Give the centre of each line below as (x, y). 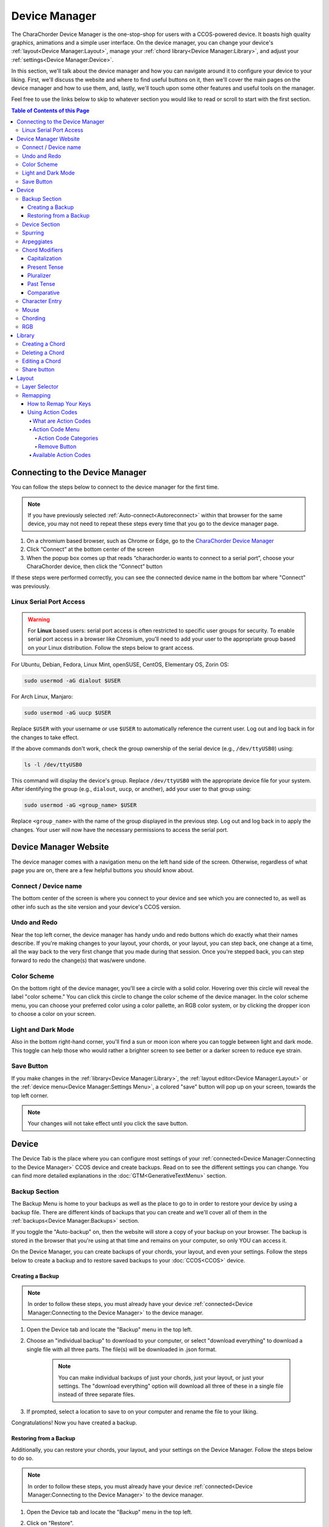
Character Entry (42, 301)
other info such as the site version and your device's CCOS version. (96, 906)
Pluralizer (39, 275)
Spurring (33, 233)
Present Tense (46, 267)
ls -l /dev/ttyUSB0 (53, 764)
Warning (39, 619)
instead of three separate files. (97, 1394)
